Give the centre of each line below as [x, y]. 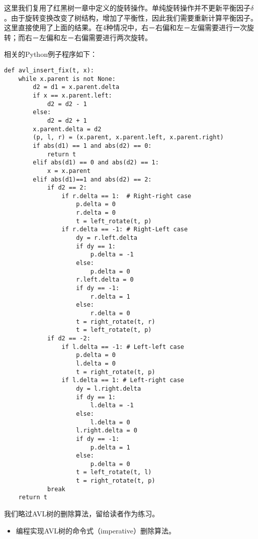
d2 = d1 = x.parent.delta [76, 87]
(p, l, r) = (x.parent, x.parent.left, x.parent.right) [128, 138]
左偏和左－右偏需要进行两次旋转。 [95, 37]
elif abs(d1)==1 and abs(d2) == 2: [92, 179]
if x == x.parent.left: [72, 95]
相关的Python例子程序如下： [51, 54]
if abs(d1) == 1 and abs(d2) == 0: [92, 146]
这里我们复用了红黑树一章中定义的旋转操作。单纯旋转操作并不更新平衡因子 [127, 8]
